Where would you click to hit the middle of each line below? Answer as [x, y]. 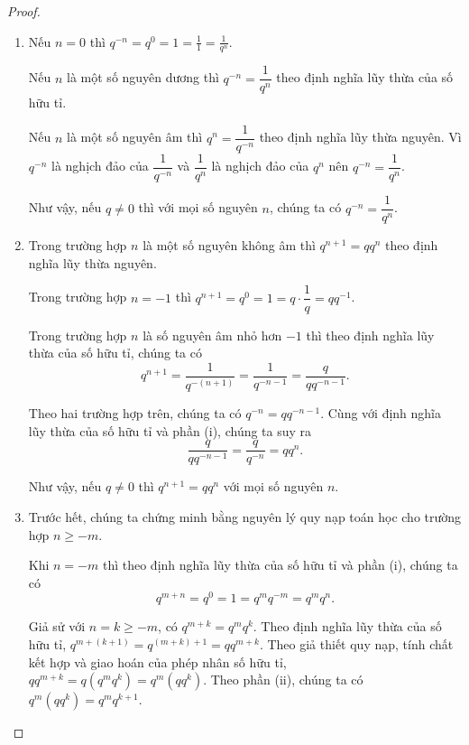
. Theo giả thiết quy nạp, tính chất [356, 644]
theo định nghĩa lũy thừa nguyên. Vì [360, 137]
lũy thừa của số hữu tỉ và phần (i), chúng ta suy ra [170, 430]
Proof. [24, 11]
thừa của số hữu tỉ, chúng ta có [115, 353]
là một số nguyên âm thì [135, 137]
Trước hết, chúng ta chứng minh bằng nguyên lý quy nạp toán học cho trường [245, 516]
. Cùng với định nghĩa [381, 413]
